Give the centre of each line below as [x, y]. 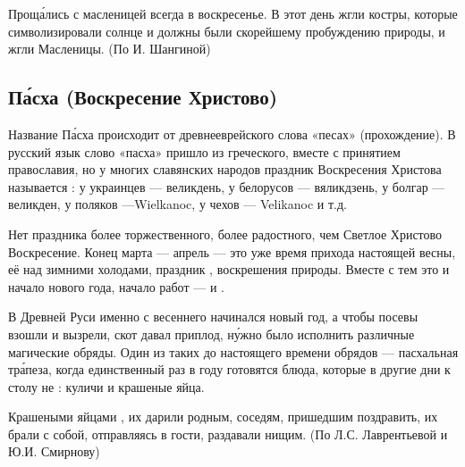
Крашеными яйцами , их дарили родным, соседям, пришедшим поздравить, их [223, 417]
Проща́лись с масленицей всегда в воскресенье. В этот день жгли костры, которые [233, 13]
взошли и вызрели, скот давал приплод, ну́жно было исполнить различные [211, 334]
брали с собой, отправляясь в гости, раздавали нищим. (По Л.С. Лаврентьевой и [228, 434]
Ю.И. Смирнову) [54, 451]
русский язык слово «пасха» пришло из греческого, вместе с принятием [204, 151]
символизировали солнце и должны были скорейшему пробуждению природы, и [227, 31]
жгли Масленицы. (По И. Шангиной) [110, 49]
